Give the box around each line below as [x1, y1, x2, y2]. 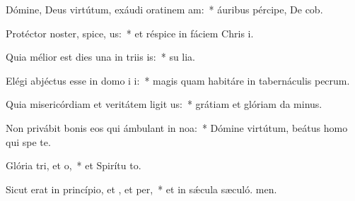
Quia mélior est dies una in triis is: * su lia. [6, 49, 196, 64]
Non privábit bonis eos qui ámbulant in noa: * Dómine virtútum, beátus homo [6, 120, 348, 135]
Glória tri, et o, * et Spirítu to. [6, 158, 141, 173]
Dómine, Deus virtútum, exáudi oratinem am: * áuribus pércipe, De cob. [6, 2, 323, 16]
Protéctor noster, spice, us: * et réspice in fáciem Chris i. [6, 25, 254, 40]
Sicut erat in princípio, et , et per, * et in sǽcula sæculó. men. [6, 181, 277, 196]
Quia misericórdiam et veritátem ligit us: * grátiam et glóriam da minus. [6, 97, 322, 111]
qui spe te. [6, 134, 51, 149]
